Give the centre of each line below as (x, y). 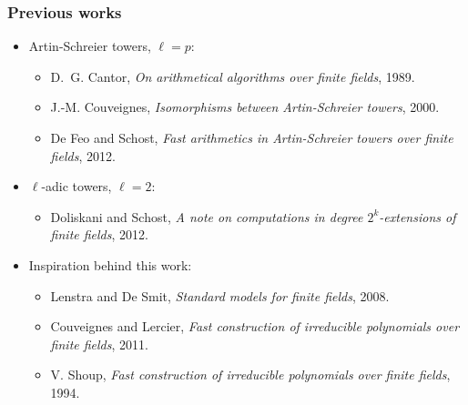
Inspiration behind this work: (110, 264)
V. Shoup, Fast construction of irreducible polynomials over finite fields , (250, 375)
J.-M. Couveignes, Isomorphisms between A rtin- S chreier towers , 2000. (245, 107)
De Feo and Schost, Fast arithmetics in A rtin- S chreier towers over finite (252, 137)
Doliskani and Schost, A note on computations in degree (207, 216)
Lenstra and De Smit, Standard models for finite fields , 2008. (220, 295)
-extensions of (417, 216)
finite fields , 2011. (99, 344)
